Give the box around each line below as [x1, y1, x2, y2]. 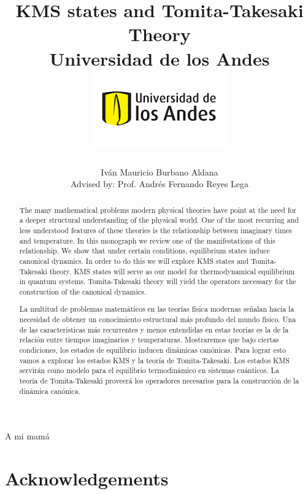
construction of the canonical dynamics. [19, 286, 147, 296]
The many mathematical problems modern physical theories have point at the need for [19, 204, 296, 215]
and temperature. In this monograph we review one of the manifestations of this [19, 235, 275, 245]
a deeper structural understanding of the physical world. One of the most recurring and [19, 215, 299, 225]
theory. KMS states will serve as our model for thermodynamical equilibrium [49, 266, 295, 276]
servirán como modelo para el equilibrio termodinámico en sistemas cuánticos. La [19, 365, 279, 376]
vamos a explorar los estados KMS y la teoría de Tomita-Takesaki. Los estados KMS [19, 355, 290, 365]
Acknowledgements [5, 466, 169, 491]
